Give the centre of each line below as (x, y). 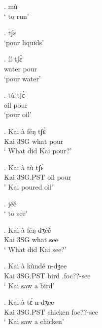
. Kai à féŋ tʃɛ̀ (25, 131)
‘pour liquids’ (24, 42)
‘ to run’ (17, 16)
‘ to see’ (16, 213)
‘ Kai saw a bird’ (29, 285)
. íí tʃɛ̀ (13, 59)
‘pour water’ (22, 78)
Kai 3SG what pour (34, 141)
